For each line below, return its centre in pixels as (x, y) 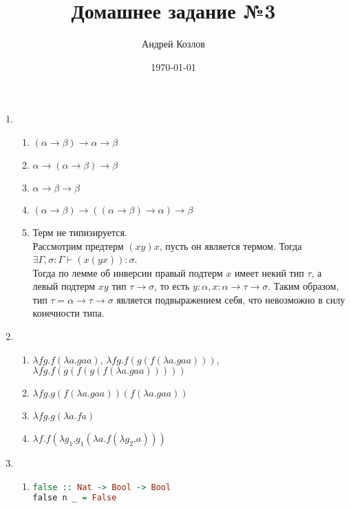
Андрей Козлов (173, 44)
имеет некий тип (269, 272)
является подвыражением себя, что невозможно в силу (231, 299)
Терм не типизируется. (80, 232)
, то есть (172, 286)
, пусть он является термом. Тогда (231, 245)
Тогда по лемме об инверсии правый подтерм (128, 272)
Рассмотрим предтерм (78, 245)
